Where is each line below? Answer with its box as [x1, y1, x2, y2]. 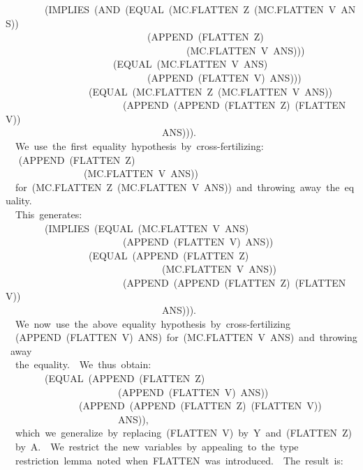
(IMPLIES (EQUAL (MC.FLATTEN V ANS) [44, 220, 249, 235]
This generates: [15, 206, 82, 221]
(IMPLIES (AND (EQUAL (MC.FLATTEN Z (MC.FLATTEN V [44, 2, 336, 16]
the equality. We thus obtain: [15, 357, 151, 372]
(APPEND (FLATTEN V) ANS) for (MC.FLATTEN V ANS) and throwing [15, 330, 357, 344]
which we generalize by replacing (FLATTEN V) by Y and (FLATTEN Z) [15, 425, 352, 440]
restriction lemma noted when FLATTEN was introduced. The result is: [15, 453, 343, 467]
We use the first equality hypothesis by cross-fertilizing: [15, 138, 264, 153]
